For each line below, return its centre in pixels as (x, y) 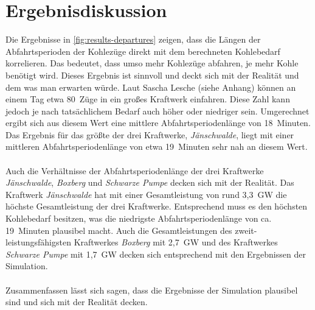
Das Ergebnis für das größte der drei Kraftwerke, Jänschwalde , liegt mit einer (150, 134)
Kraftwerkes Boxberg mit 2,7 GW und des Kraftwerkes (176, 242)
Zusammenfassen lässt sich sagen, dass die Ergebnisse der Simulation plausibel (152, 290)
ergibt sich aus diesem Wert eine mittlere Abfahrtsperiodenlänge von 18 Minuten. (158, 123)
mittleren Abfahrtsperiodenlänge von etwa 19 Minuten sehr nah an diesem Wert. (157, 146)
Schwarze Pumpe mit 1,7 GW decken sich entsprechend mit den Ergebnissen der (156, 254)
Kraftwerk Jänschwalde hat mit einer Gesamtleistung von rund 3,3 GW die (146, 194)
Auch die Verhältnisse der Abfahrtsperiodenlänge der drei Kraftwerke (135, 170)
